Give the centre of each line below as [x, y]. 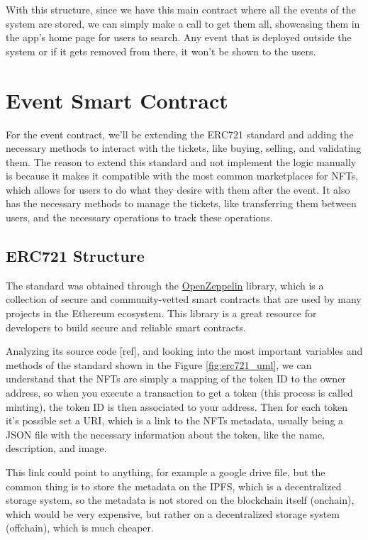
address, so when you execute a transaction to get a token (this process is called [179, 393]
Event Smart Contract [117, 100]
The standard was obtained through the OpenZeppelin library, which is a [165, 285]
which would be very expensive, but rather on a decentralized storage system [173, 513]
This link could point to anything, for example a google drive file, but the [166, 472]
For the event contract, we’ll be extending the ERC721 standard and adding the [180, 134]
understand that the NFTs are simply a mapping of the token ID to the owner [176, 379]
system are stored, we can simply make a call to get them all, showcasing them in [183, 23]
